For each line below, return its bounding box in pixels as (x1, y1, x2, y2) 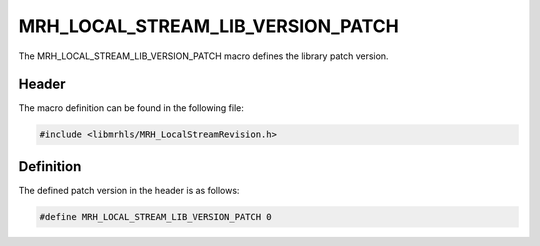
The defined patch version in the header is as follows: (18, 184, 240, 196)
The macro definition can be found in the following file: (18, 102, 245, 114)
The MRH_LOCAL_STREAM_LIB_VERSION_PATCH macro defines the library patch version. (18, 50, 389, 62)
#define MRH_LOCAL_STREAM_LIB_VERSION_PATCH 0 (39, 211, 272, 222)
